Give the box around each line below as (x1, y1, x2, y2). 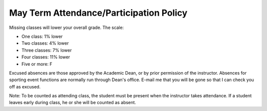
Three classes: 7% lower (21, 47, 72, 53)
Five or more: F (21, 61, 53, 67)
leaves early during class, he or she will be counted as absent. (9, 100, 136, 106)
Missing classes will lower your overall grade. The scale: (9, 25, 124, 30)
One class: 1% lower (21, 33, 63, 39)
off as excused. (9, 83, 41, 89)
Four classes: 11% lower (21, 54, 70, 60)
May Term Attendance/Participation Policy (9, 7, 188, 18)
